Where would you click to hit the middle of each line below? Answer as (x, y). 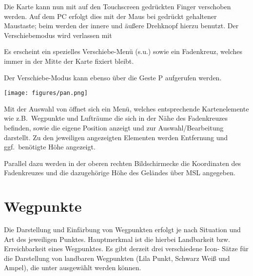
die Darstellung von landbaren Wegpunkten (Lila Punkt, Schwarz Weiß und (117, 258)
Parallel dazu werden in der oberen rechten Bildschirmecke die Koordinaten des (123, 163)
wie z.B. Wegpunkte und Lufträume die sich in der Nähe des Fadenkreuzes (116, 118)
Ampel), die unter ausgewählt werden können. (73, 267)
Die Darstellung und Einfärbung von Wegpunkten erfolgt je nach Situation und (122, 230)
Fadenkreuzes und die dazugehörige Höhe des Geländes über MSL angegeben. (120, 173)
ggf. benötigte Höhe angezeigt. (50, 147)
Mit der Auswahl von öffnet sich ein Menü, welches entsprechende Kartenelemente (126, 108)
